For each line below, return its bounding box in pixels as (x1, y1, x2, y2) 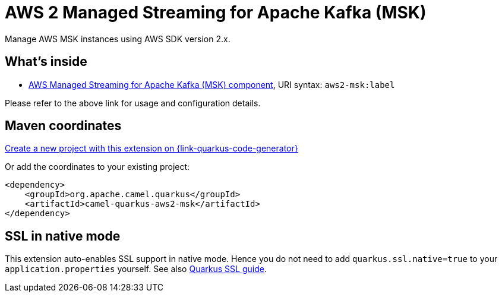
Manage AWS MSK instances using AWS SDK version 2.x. (5, 33, 231, 44)
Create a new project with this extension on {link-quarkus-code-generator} (5, 143, 298, 154)
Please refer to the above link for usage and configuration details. (5, 97, 261, 108)
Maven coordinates (5, 118, 122, 134)
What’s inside (5, 54, 87, 69)
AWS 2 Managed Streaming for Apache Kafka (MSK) (5, 2, 427, 23)
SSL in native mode (5, 228, 121, 244)
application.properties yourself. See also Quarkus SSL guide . (5, 264, 267, 274)
